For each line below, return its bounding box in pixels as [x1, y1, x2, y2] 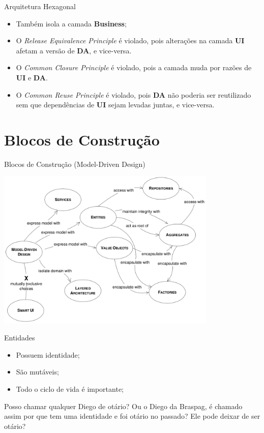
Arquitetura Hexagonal [4, 1, 76, 11]
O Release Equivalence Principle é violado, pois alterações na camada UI [16, 35, 245, 46]
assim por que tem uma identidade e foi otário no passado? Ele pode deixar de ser [4, 411, 260, 421]
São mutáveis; [16, 366, 59, 377]
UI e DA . [16, 72, 48, 82]
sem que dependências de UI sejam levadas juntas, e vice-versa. [16, 99, 215, 110]
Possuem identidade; [16, 349, 80, 360]
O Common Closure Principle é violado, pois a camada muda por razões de [16, 62, 252, 73]
